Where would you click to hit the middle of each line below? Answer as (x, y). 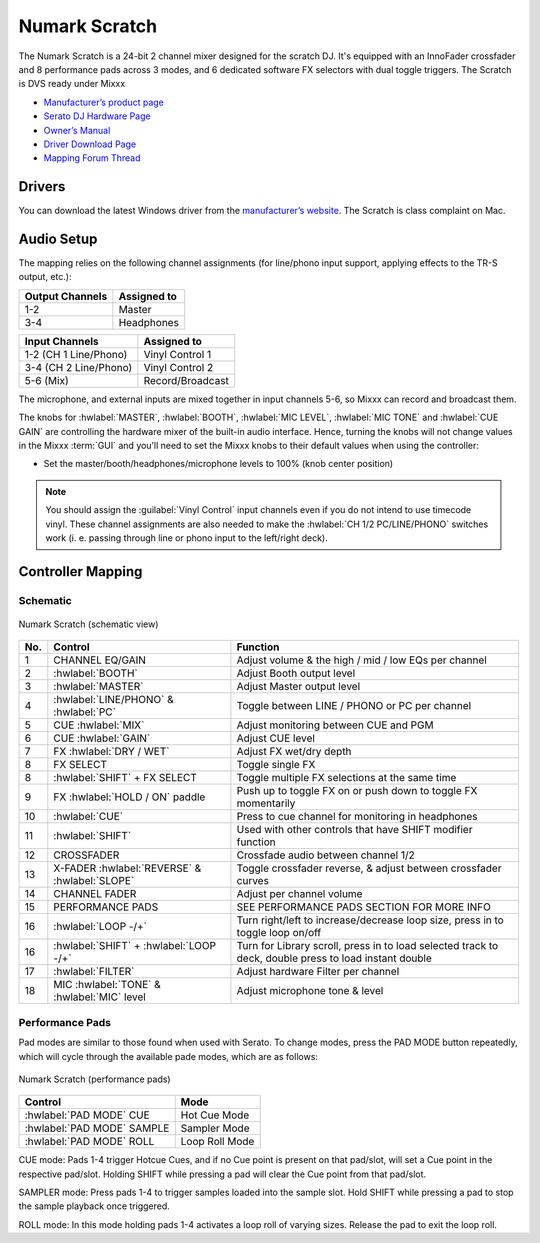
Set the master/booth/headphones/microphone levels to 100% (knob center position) (218, 464)
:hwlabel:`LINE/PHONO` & (113, 700)
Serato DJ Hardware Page (97, 116)
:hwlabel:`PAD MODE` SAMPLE (97, 1128)
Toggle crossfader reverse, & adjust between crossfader (369, 868)
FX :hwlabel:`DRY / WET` (111, 752)
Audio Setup (58, 239)
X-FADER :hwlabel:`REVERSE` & (127, 868)
